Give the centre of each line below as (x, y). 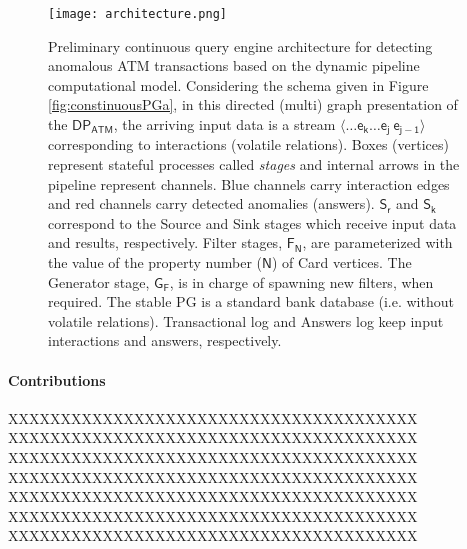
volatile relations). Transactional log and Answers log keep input (246, 320)
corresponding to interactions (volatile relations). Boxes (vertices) (248, 144)
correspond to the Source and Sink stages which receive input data (252, 222)
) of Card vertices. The (341, 262)
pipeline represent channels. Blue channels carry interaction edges (249, 183)
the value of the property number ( (155, 262)
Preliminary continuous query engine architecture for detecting (240, 45)
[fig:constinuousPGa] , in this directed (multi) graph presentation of (253, 104)
